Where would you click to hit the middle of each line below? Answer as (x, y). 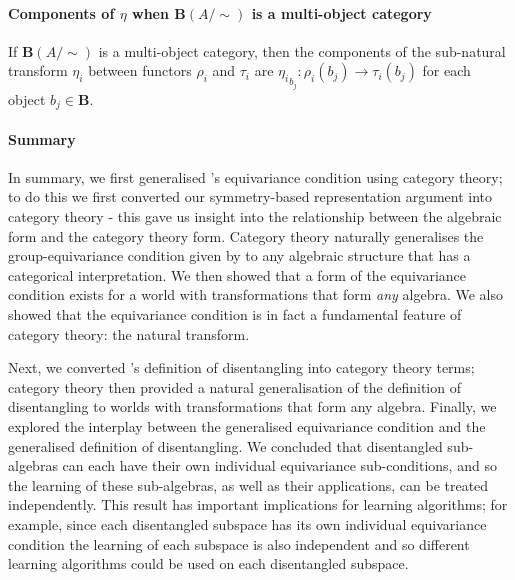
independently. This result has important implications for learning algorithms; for (258, 504)
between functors (140, 70)
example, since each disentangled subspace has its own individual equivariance (247, 523)
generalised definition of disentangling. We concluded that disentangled (225, 445)
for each (446, 70)
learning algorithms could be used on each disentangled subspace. (208, 563)
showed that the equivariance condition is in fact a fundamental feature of (235, 314)
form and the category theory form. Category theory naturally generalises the (246, 235)
